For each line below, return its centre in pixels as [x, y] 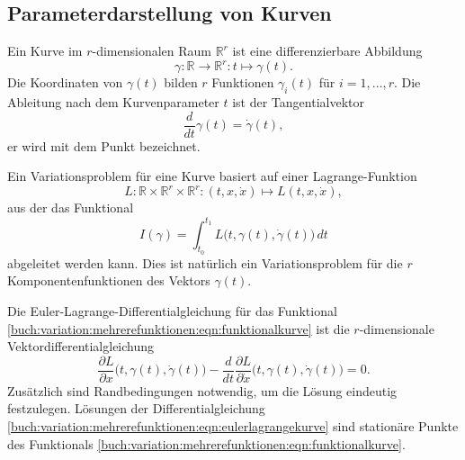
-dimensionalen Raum [152, 51]
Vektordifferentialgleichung [81, 346]
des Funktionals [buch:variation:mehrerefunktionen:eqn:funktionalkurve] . [206, 443]
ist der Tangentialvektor [298, 102]
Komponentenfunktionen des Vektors [109, 280]
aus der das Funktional [71, 207]
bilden [181, 82]
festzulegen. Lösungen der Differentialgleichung [136, 408]
